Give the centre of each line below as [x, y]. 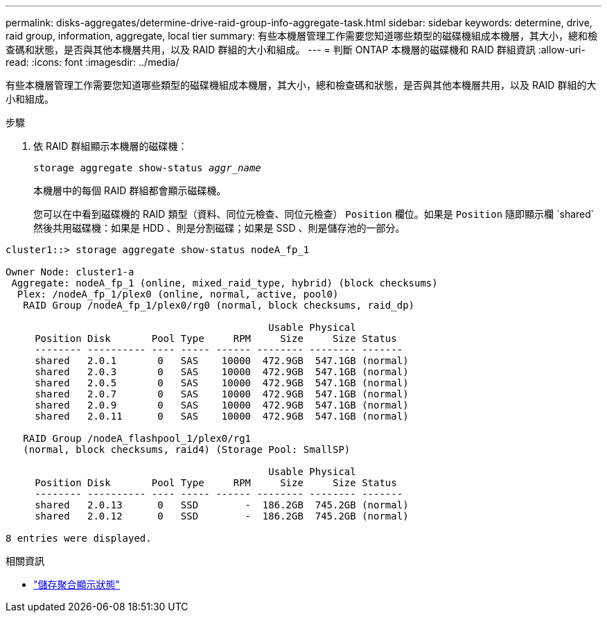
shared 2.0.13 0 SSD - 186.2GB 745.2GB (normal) [222, 505]
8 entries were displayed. [79, 538]
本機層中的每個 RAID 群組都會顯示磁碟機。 [130, 190]
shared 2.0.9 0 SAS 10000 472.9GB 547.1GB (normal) [222, 405]
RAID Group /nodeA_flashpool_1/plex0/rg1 [137, 438]
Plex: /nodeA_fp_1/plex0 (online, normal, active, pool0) [178, 294]
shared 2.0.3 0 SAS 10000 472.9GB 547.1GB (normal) [222, 372]
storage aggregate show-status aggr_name [147, 168]
